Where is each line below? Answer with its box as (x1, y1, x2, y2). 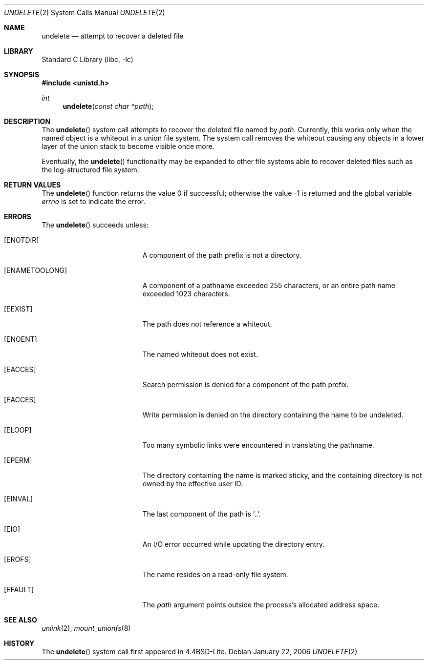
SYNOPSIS (4, 70, 40, 79)
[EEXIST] (4, 305, 33, 313)
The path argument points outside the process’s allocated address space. (142, 601, 380, 609)
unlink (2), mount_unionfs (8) (42, 624, 131, 632)
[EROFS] (4, 555, 31, 563)
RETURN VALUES (4, 181, 61, 189)
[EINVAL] (4, 495, 33, 503)
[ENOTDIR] (4, 236, 39, 244)
